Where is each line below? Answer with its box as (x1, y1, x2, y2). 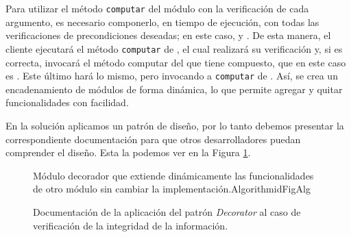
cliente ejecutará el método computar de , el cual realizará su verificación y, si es (5, 41, 343, 55)
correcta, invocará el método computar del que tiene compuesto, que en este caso (5, 55, 346, 69)
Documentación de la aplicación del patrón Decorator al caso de (33, 204, 301, 219)
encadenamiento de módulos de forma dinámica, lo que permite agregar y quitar (5, 82, 343, 96)
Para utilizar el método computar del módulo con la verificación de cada (5, 1, 309, 15)
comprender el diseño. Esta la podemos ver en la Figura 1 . (5, 145, 251, 160)
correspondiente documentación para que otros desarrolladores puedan (5, 132, 301, 146)
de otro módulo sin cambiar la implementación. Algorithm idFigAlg (33, 182, 311, 196)
